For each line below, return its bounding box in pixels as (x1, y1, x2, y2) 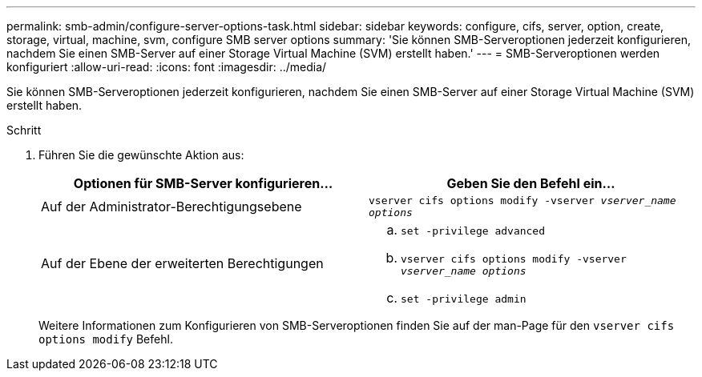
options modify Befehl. (38, 332, 173, 346)
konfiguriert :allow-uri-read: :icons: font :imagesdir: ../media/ (6, 60, 327, 74)
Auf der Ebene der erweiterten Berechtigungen (41, 255, 324, 271)
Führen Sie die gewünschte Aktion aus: (38, 148, 244, 162)
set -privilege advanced (401, 225, 546, 237)
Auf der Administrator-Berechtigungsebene (41, 199, 302, 215)
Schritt (6, 123, 42, 137)
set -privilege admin (401, 293, 526, 305)
